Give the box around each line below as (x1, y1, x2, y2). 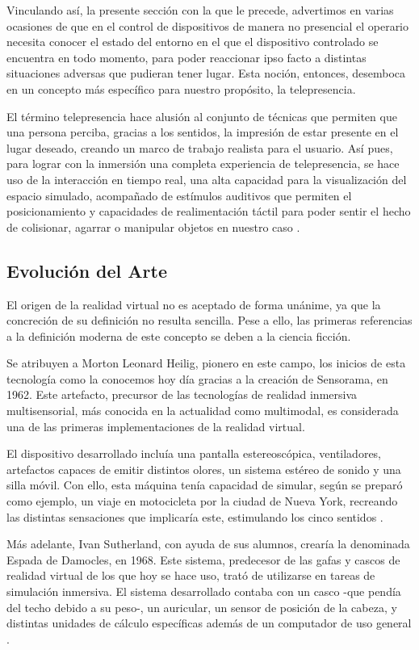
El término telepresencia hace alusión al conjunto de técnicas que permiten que (6, 107, 397, 124)
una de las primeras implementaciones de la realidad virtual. (6, 417, 305, 434)
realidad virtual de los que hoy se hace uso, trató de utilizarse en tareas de (6, 567, 375, 584)
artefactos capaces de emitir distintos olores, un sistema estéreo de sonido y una (6, 460, 401, 477)
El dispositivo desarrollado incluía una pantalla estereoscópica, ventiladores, (6, 445, 382, 462)
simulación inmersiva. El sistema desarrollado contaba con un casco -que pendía (6, 583, 401, 600)
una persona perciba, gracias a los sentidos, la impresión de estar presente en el (6, 124, 399, 140)
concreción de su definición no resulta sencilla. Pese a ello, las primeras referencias (6, 312, 413, 329)
